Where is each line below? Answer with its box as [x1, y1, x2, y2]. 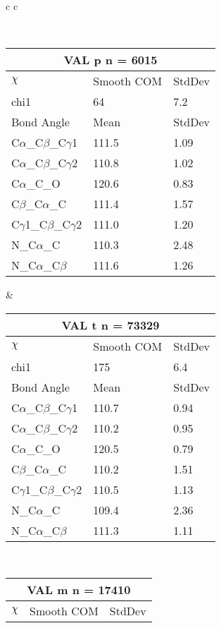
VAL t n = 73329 [61, 316, 160, 333]
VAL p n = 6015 [63, 52, 158, 68]
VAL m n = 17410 [27, 581, 131, 598]
